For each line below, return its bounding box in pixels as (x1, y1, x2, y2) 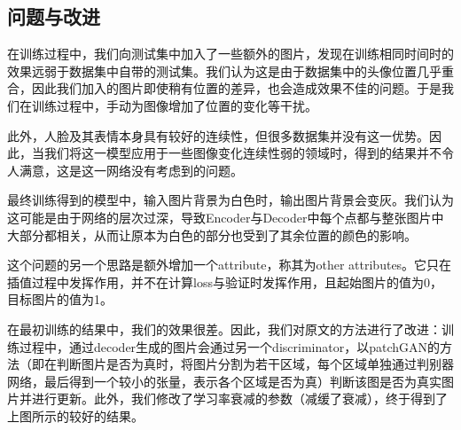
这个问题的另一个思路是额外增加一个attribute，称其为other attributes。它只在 (7, 255, 452, 274)
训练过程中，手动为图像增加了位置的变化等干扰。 (31, 96, 317, 114)
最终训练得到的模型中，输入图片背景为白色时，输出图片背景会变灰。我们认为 (7, 191, 454, 209)
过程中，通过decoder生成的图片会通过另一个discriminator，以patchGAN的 (19, 337, 440, 356)
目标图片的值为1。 (7, 290, 113, 309)
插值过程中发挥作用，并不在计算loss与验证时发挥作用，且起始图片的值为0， (7, 272, 442, 291)
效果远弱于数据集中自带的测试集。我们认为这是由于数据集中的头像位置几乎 (7, 61, 441, 80)
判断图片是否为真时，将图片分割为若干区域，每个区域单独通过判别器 (56, 355, 454, 373)
